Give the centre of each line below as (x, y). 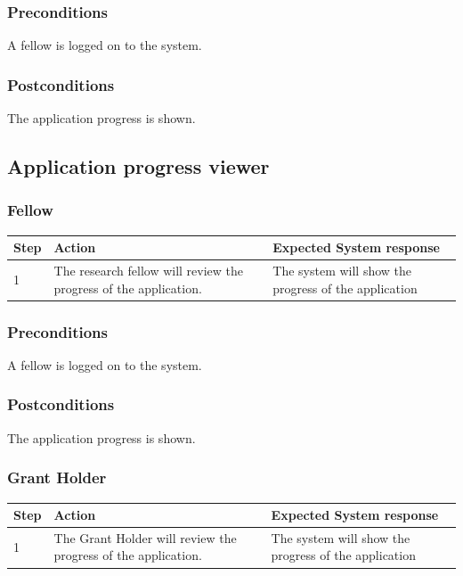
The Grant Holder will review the (145, 537)
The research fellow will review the (149, 270)
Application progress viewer (138, 166)
